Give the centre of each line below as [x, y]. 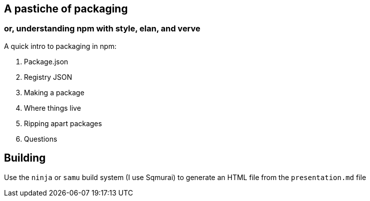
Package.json [46, 61]
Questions [41, 139]
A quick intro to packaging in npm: [60, 46]
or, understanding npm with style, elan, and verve [102, 29]
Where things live [53, 108]
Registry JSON [48, 77]
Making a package [54, 92]
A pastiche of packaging [66, 9]
